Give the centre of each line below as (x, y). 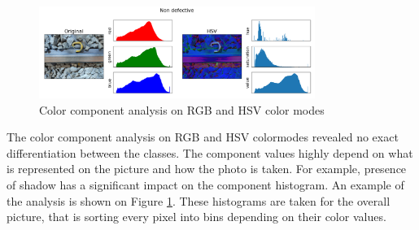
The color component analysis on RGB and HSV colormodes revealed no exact (203, 137)
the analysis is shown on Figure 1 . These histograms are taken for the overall (199, 200)
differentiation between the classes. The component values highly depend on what (210, 152)
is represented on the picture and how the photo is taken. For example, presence (207, 169)
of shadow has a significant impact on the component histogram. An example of (205, 184)
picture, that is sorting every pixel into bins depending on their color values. (196, 217)
